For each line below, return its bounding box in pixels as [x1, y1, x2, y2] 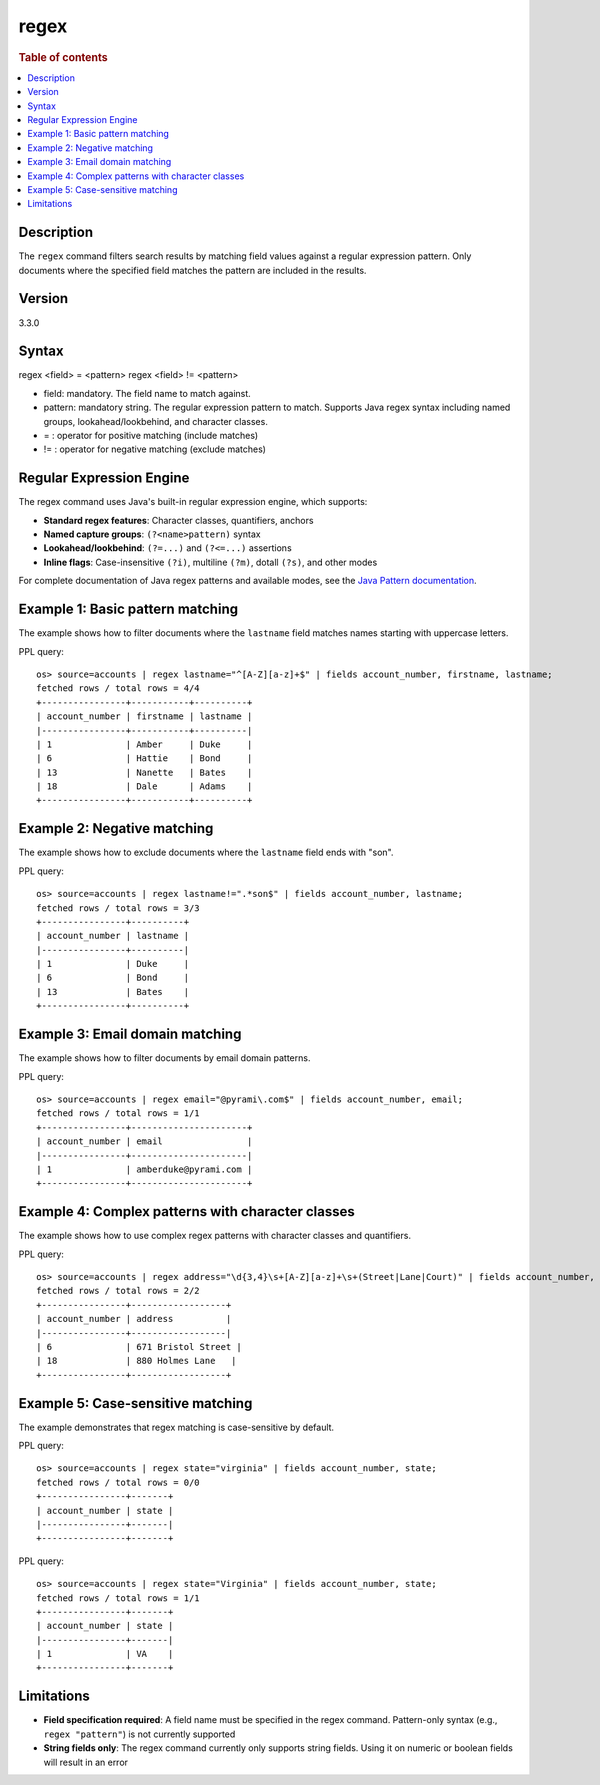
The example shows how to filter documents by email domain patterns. [18, 1052, 311, 1064]
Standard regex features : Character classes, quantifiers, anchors [43, 514, 314, 526]
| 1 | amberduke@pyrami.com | [36, 1163, 253, 1175]
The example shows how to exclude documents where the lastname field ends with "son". [18, 846, 394, 859]
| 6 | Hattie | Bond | [36, 753, 253, 764]
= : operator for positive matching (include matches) [43, 430, 259, 441]
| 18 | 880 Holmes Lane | [36, 1355, 237, 1367]
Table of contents [18, 50, 109, 64]
